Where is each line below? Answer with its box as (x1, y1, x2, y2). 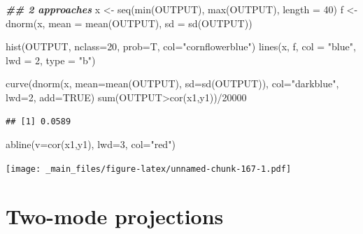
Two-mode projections (6, 201, 224, 230)
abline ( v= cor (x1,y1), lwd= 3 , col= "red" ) (6, 137, 176, 152)
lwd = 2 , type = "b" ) (6, 52, 96, 67)
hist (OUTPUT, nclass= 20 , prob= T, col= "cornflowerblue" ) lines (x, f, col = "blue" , (6, 39, 356, 54)
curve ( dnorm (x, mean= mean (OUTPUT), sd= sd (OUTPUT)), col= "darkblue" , (6, 76, 339, 91)
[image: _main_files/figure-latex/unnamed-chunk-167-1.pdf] (6, 163, 292, 174)
